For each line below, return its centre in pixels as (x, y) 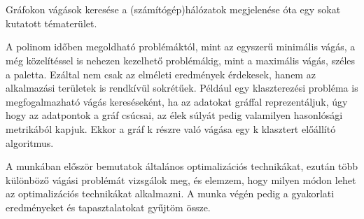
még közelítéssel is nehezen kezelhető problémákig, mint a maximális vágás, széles (181, 60)
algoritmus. (30, 142)
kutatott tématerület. (51, 23)
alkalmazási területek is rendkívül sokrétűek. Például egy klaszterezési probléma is (182, 88)
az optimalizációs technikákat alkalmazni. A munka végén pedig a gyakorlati (170, 193)
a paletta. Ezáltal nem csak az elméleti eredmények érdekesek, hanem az (161, 74)
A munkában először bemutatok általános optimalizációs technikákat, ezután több (182, 166)
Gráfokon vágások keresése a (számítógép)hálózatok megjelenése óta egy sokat (173, 9)
